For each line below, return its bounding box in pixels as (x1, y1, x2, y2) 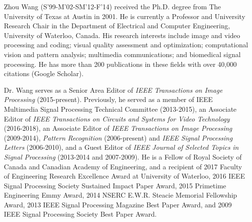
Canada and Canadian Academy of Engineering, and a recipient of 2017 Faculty (4, 161, 242, 171)
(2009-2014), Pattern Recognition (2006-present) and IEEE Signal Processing (4, 132, 233, 142)
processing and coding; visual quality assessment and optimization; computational (4, 40, 248, 50)
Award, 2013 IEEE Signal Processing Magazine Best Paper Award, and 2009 (4, 199, 232, 209)
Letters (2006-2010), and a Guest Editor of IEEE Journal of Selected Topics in (4, 142, 239, 152)
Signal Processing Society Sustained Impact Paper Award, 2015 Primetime (4, 180, 226, 190)
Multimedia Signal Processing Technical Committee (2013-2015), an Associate (4, 103, 237, 114)
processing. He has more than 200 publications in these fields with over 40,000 (4, 59, 237, 69)
